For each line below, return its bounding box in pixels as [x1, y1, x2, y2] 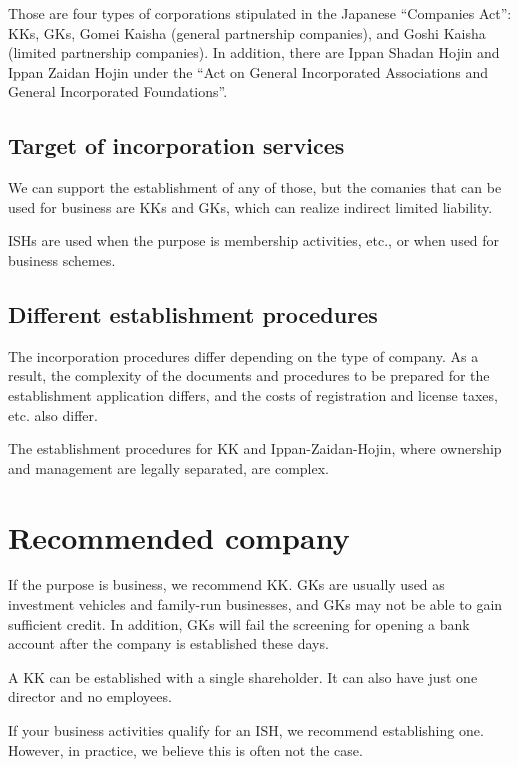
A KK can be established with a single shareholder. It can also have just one [8, 666, 478, 687]
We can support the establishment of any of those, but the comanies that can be [8, 177, 502, 198]
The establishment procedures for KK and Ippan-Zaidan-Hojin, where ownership [8, 438, 502, 459]
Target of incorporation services [8, 130, 345, 161]
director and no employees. [8, 686, 172, 707]
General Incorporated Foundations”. [8, 81, 228, 102]
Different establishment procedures [8, 298, 378, 329]
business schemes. [8, 249, 116, 270]
